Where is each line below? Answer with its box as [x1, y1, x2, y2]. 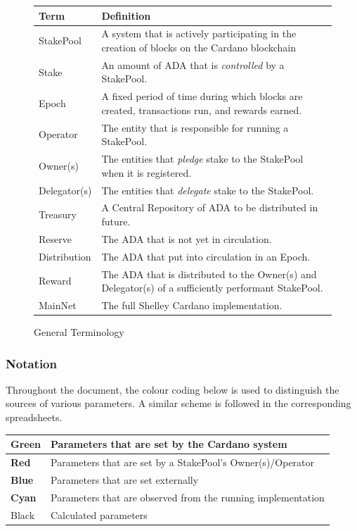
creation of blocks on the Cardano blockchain [101, 39, 297, 54]
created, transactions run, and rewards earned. [101, 102, 302, 117]
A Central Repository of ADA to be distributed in [101, 200, 318, 215]
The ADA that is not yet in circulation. [101, 231, 272, 246]
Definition [101, 8, 151, 23]
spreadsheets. [6, 410, 63, 425]
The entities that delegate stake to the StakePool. [101, 182, 314, 197]
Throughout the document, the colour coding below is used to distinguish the [6, 382, 339, 396]
